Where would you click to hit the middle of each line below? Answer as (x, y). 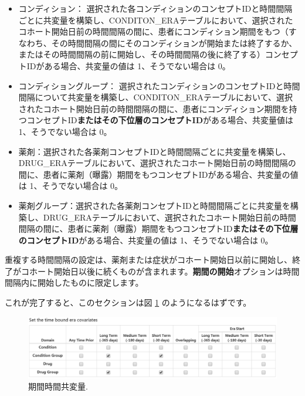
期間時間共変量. (58, 386)
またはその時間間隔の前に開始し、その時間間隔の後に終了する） (142, 54)
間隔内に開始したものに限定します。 (74, 282)
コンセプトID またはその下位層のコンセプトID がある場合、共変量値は (160, 120)
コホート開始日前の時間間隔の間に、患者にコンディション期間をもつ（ (153, 31)
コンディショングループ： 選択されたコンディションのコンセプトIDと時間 (159, 85)
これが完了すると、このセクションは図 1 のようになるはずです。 (128, 302)
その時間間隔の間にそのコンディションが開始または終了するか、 (174, 43)
